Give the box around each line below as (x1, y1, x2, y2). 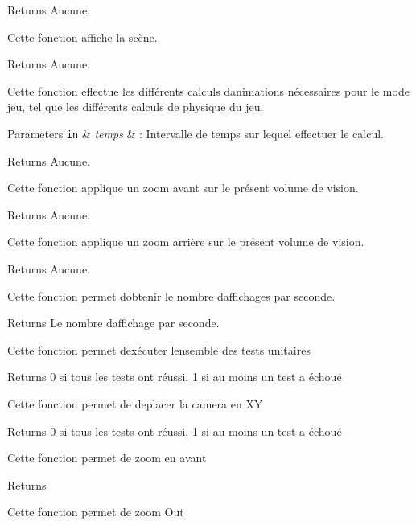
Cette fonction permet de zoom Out (7, 503, 184, 520)
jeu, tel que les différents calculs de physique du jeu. (7, 98, 264, 115)
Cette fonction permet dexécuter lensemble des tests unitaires (7, 341, 311, 358)
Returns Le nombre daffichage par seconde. (7, 314, 220, 331)
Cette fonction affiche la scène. (7, 28, 158, 45)
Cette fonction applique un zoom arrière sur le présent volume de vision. (7, 233, 365, 250)
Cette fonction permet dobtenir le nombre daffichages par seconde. (7, 287, 336, 304)
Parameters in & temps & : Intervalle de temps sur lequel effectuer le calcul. (7, 125, 384, 142)
